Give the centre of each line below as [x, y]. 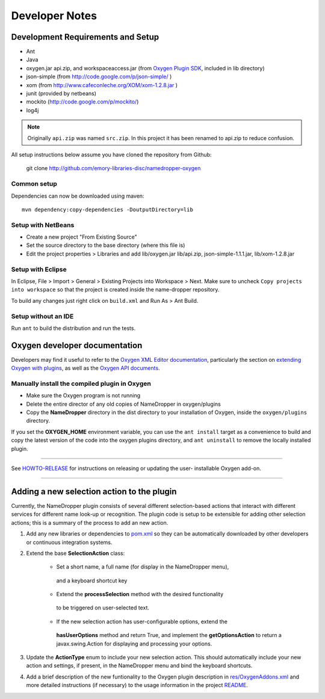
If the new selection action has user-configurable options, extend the [142, 621]
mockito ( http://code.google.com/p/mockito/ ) [82, 102]
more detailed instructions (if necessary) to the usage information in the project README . [137, 685]
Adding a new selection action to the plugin [94, 491]
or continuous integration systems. [69, 542]
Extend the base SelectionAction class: [76, 553]
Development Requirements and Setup [85, 37]
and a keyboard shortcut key [92, 581]
